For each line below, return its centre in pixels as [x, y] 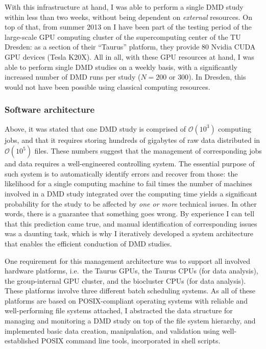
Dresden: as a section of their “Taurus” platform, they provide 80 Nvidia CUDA [130, 47]
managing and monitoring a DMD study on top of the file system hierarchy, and [130, 321]
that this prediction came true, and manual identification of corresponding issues [131, 223]
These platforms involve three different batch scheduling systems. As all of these [130, 291]
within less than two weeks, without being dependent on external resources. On [128, 17]
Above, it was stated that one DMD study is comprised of [95, 128]
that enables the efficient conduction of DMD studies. [88, 243]
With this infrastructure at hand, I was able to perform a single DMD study [124, 7]
